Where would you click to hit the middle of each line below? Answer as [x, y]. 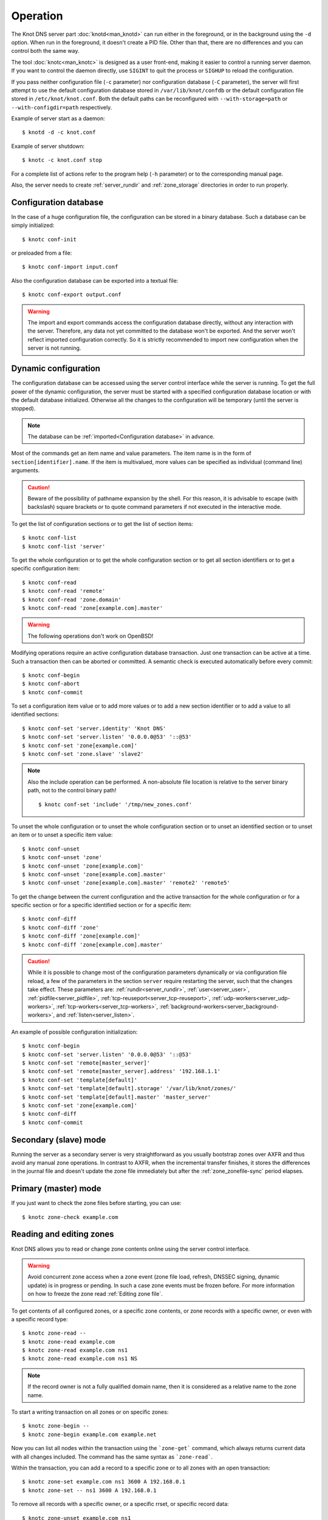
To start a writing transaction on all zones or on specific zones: [90, 1412]
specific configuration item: [46, 568]
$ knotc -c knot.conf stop [62, 160]
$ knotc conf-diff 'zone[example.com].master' [93, 945]
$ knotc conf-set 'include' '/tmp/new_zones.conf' [115, 804]
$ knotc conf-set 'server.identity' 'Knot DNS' [94, 728]
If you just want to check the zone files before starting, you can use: [96, 1203]
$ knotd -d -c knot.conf [59, 133]
